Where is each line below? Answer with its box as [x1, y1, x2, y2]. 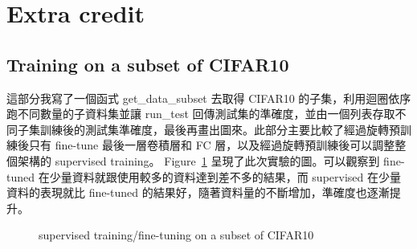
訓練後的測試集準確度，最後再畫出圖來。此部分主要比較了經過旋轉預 [39, 120, 400, 137]
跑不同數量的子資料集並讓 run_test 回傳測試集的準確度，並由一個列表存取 [6, 105, 395, 122]
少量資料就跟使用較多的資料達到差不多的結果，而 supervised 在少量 [49, 168, 401, 185]
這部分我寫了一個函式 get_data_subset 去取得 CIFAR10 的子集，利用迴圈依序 [6, 89, 411, 106]
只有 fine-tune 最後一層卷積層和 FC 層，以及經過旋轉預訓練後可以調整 [28, 137, 395, 153]
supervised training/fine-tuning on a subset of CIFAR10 [39, 227, 314, 243]
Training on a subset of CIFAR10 [6, 51, 289, 76]
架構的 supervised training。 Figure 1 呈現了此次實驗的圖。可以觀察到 [17, 152, 380, 169]
